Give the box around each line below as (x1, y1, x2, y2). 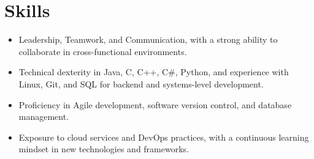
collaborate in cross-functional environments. (18, 45, 187, 57)
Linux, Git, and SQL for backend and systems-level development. (18, 77, 264, 90)
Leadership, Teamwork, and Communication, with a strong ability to (18, 33, 278, 46)
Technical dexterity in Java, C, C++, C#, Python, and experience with (18, 65, 289, 78)
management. (18, 110, 69, 123)
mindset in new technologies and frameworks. (18, 142, 189, 155)
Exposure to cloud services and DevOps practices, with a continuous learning (18, 130, 309, 143)
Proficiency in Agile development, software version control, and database (18, 98, 292, 111)
